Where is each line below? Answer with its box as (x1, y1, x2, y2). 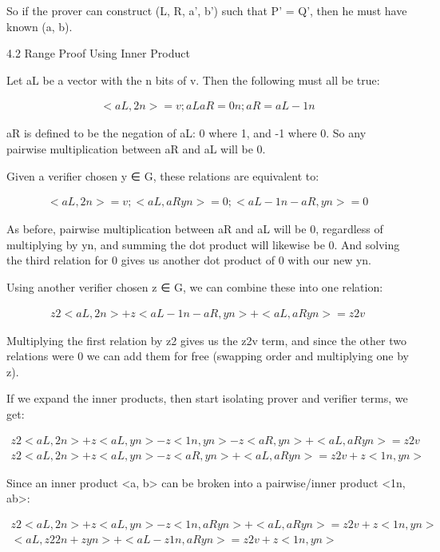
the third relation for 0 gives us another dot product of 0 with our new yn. (6, 252, 371, 268)
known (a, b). (6, 18, 73, 34)
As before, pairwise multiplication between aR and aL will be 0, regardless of (6, 220, 383, 237)
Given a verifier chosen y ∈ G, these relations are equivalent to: (6, 167, 319, 184)
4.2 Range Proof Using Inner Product (6, 45, 190, 62)
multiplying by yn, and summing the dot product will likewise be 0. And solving (6, 236, 400, 252)
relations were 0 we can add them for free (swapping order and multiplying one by (6, 347, 409, 364)
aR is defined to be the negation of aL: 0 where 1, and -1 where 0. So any (6, 125, 367, 141)
